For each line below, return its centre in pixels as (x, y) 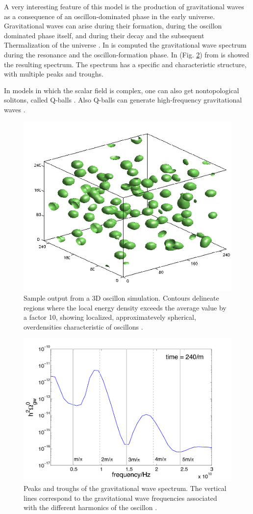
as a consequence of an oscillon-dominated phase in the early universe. (110, 16)
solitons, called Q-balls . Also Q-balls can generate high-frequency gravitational (123, 100)
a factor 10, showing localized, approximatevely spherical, (110, 317)
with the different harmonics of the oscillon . (90, 507)
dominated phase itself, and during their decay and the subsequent (104, 35)
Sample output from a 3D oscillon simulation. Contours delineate (121, 297)
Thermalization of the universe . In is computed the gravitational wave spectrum (125, 45)
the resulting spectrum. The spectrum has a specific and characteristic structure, (125, 64)
